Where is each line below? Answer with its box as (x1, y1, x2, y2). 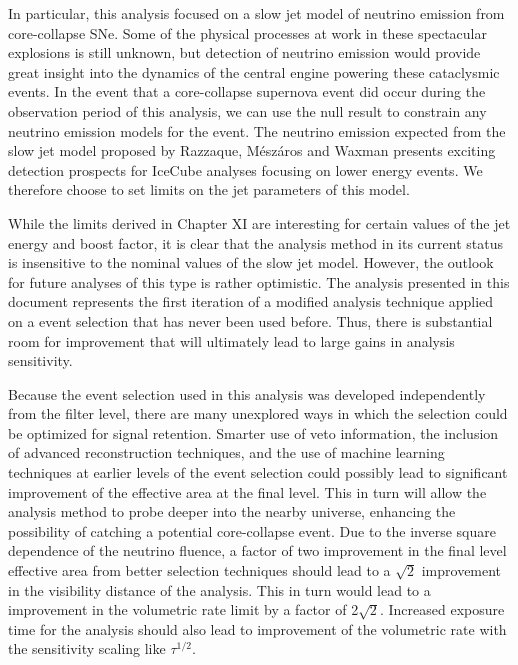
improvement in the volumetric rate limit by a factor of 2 (8, 599, 359, 620)
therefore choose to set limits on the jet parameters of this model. (8, 179, 410, 200)
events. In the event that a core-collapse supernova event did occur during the (8, 81, 486, 102)
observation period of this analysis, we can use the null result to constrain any (8, 100, 487, 121)
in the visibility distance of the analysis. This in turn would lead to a (8, 579, 431, 600)
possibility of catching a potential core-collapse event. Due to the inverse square (8, 520, 496, 541)
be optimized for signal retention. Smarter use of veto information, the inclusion (8, 422, 499, 443)
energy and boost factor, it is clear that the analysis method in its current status (8, 232, 504, 253)
